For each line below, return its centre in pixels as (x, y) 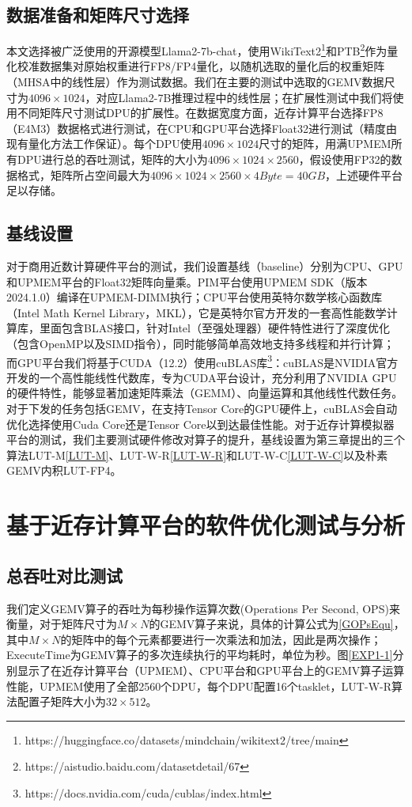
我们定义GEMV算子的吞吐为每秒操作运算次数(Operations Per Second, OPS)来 (203, 608)
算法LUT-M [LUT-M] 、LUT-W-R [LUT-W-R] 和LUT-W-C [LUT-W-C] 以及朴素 (197, 455)
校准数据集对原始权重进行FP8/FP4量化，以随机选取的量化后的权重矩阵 (201, 66)
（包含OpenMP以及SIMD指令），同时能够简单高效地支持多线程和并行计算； (200, 343)
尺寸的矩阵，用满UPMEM (325, 144)
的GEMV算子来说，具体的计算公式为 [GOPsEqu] (271, 624)
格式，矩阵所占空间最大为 (83, 174)
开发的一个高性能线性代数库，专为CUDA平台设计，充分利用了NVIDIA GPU (202, 377)
